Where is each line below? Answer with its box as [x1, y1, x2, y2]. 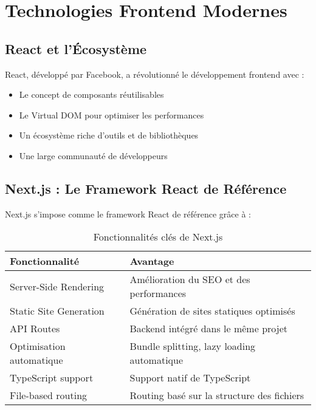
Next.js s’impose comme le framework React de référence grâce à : [5, 207, 251, 220]
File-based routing [10, 388, 88, 403]
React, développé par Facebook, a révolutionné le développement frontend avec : [5, 67, 304, 80]
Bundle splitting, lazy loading [129, 339, 256, 354]
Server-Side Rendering [10, 279, 105, 293]
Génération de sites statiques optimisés [129, 304, 295, 318]
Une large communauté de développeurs [19, 149, 168, 162]
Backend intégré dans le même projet [129, 321, 287, 336]
